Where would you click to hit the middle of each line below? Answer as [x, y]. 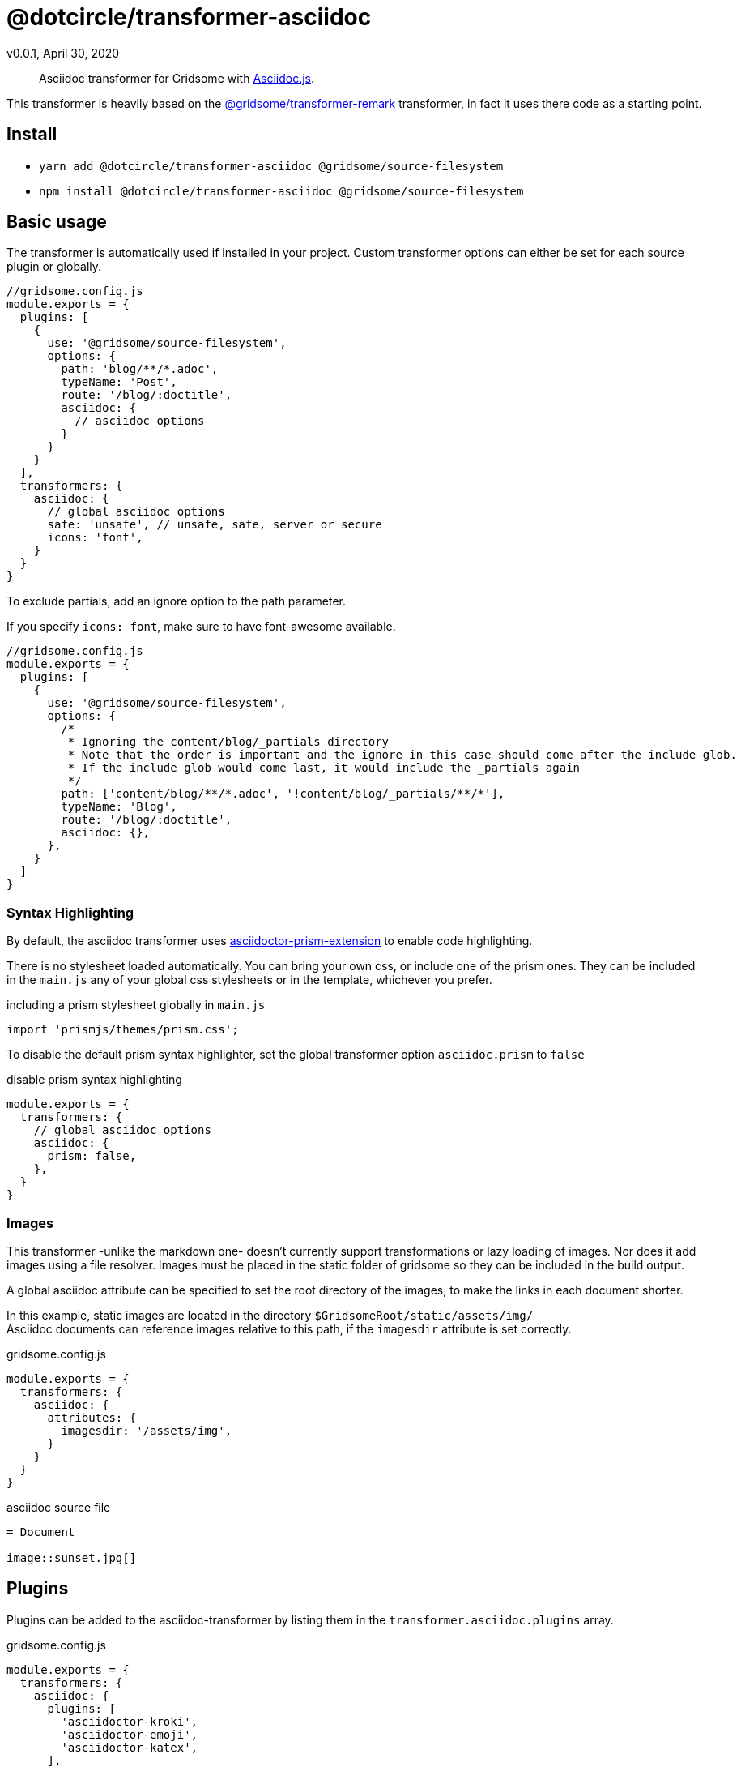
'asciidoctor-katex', [130, 1747]
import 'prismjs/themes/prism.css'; [123, 1030]
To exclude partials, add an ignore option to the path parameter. [177, 601]
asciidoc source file [59, 1507]
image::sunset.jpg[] [72, 1557]
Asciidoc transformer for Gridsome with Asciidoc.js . [177, 78]
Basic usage [57, 222]
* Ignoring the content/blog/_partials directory [228, 742]
